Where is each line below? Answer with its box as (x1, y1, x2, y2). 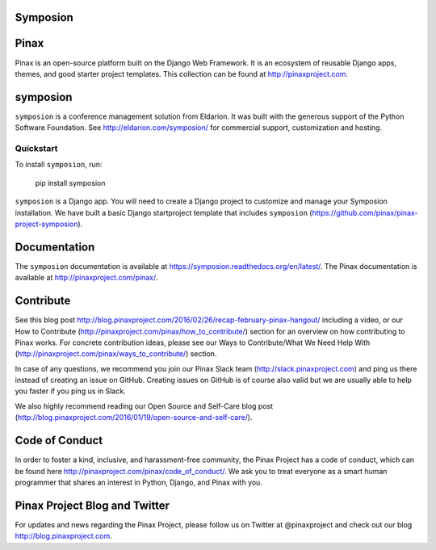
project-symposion (15, 219, 78, 229)
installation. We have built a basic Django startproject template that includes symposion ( (15, 208, 312, 217)
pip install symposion (35, 178, 106, 187)
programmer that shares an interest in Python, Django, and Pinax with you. (15, 477, 262, 487)
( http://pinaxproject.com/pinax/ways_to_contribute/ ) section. (15, 349, 217, 359)
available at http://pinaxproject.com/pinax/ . (15, 273, 158, 283)
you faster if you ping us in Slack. (15, 386, 126, 396)
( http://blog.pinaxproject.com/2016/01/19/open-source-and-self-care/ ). (15, 413, 253, 422)
